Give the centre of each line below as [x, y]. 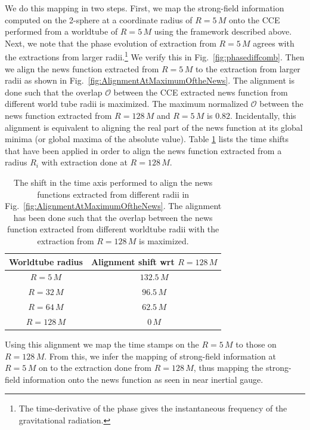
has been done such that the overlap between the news [113, 217]
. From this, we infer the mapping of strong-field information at [160, 356]
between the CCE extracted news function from [201, 92]
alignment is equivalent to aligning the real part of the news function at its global [154, 127]
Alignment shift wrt [133, 261]
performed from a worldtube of [61, 31]
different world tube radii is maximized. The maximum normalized [127, 104]
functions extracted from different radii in [113, 194]
